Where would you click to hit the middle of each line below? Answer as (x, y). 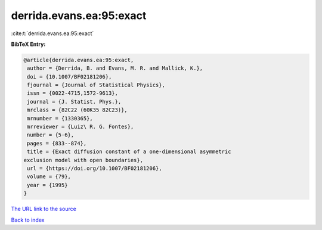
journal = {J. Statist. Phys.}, (74, 102)
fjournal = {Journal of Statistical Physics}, (96, 85)
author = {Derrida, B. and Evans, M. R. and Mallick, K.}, (115, 68)
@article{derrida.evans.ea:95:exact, (79, 60)
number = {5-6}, (51, 135)
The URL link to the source (44, 209)
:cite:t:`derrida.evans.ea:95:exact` (52, 33)
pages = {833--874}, (57, 143)
